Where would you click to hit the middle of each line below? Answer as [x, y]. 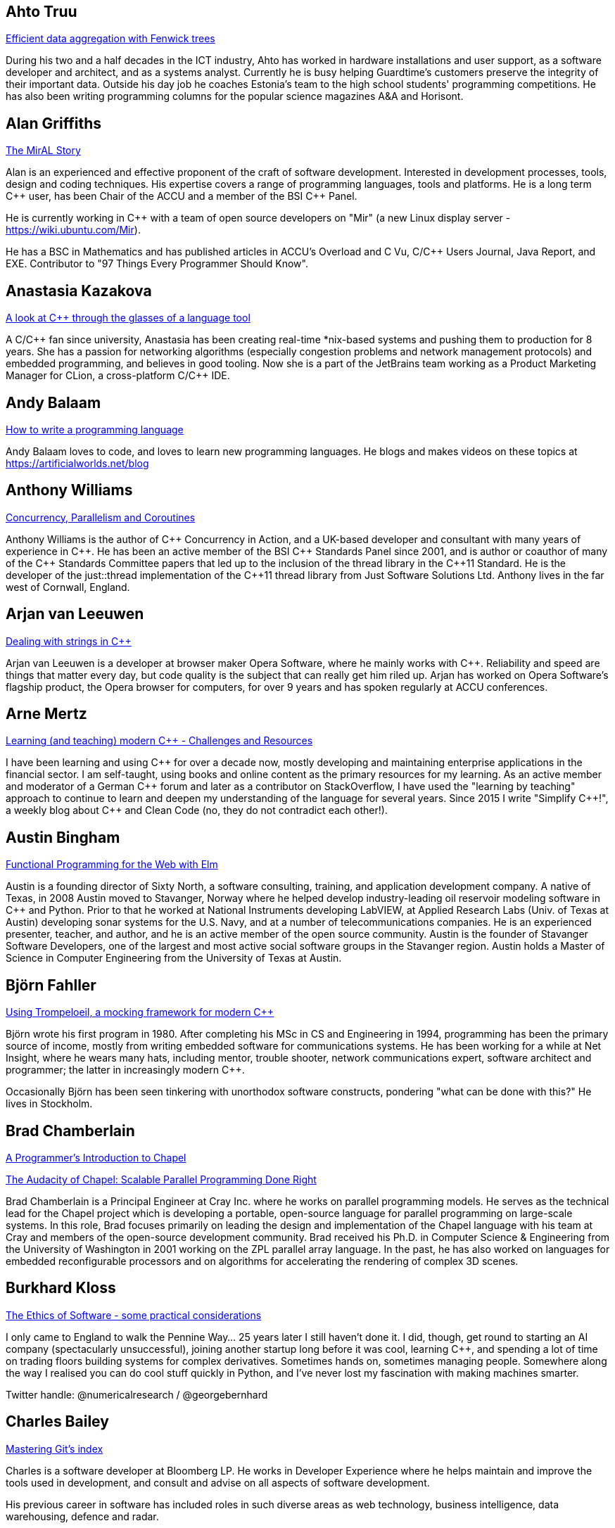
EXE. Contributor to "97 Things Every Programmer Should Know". [157, 264]
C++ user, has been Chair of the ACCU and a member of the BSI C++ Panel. [182, 196]
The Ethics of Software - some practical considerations [134, 1315]
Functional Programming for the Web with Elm [112, 865]
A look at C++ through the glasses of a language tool [128, 318]
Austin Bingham [63, 837]
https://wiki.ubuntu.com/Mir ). [73, 230]
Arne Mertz [46, 714]
